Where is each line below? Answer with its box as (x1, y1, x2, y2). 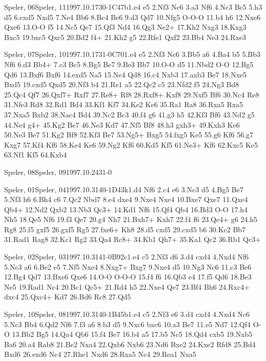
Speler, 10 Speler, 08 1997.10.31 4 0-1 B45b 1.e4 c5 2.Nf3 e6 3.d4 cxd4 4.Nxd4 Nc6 (4, 309, 250, 319)
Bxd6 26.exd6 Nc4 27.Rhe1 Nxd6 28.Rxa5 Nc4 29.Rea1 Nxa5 (4, 349, 196, 359)
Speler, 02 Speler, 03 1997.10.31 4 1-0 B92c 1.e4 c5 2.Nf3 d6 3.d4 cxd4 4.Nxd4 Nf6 (4, 251, 249, 262)
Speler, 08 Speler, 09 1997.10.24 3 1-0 (4, 166, 112, 177)
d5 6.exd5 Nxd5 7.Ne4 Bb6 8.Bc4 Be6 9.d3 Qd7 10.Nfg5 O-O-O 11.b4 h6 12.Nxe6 (4, 11, 261, 22)
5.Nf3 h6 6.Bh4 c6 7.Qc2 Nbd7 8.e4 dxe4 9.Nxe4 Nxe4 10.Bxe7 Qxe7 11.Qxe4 (4, 194, 248, 205)
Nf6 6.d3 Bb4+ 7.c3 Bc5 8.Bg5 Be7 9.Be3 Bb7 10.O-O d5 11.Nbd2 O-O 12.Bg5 (4, 58, 254, 69)
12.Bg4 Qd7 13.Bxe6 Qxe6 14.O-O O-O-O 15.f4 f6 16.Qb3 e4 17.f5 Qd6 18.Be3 (4, 271, 252, 282)
